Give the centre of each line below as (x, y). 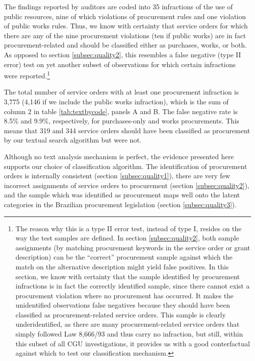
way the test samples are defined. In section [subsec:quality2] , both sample (127, 238)
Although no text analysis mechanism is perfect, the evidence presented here (119, 156)
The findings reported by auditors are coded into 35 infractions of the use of (118, 6)
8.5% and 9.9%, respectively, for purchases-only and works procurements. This (122, 121)
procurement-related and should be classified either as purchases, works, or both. (126, 45)
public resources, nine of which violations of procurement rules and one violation (125, 16)
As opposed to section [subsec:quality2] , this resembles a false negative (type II (123, 54)
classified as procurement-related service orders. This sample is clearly (121, 314)
